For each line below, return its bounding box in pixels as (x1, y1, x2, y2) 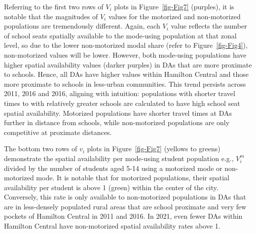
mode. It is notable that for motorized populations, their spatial (36, 172, 229, 183)
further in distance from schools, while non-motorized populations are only (4, 117, 230, 128)
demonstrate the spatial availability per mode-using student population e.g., (4, 153, 234, 163)
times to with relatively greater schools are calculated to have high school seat (4, 98, 240, 108)
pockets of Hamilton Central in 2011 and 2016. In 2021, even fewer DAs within (4, 211, 243, 221)
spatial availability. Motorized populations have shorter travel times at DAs (4, 107, 232, 118)
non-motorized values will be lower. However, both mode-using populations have (4, 49, 247, 60)
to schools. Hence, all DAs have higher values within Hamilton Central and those (4, 69, 249, 79)
